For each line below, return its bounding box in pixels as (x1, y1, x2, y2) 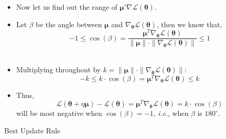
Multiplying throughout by (16, 64, 101, 74)
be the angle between (35, 18, 102, 29)
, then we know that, (156, 18, 222, 29)
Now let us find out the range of (16, 2, 118, 12)
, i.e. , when (153, 108, 189, 118)
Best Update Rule (4, 125, 61, 135)
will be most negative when (16, 108, 102, 118)
